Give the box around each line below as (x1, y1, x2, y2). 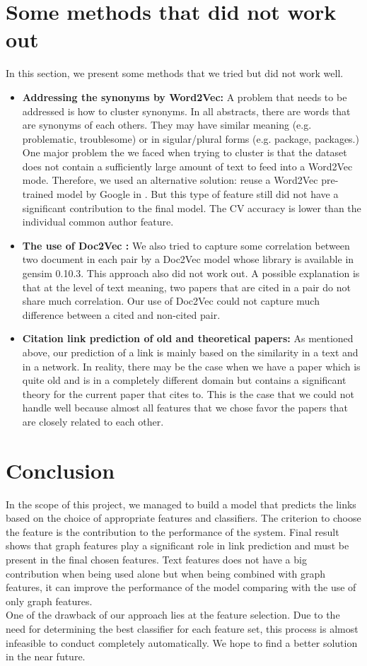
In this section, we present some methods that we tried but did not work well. (6, 66, 344, 81)
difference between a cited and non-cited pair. (22, 307, 221, 322)
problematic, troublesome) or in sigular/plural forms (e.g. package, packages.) (22, 131, 359, 146)
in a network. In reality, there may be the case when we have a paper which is (22, 358, 361, 373)
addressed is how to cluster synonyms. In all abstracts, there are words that (22, 103, 351, 118)
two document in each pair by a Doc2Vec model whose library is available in (22, 252, 354, 267)
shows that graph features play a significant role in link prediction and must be (6, 538, 349, 553)
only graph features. (6, 593, 93, 608)
